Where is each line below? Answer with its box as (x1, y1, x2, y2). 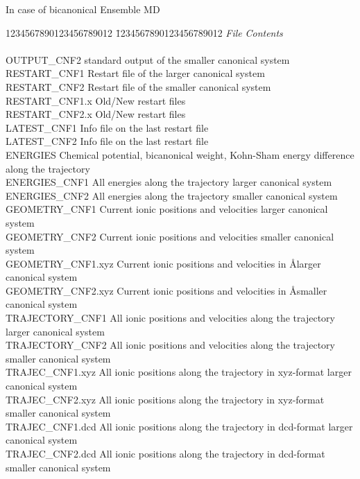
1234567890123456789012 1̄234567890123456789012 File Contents (6, 25, 283, 40)
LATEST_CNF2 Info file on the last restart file (6, 134, 209, 148)
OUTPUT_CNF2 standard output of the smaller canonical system (6, 52, 290, 67)
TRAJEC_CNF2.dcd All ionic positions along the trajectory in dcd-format (6, 446, 325, 460)
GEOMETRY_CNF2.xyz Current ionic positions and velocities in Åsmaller (6, 283, 327, 297)
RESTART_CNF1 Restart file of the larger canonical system (6, 66, 265, 80)
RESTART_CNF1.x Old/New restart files (6, 93, 186, 107)
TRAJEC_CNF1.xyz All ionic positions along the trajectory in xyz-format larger (6, 365, 352, 379)
